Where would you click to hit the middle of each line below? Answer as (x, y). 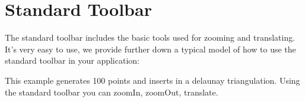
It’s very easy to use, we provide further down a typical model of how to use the (150, 49)
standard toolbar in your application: (72, 60)
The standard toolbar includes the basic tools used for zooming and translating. (150, 37)
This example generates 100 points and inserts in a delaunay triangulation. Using (152, 80)
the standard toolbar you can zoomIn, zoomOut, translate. (112, 92)
